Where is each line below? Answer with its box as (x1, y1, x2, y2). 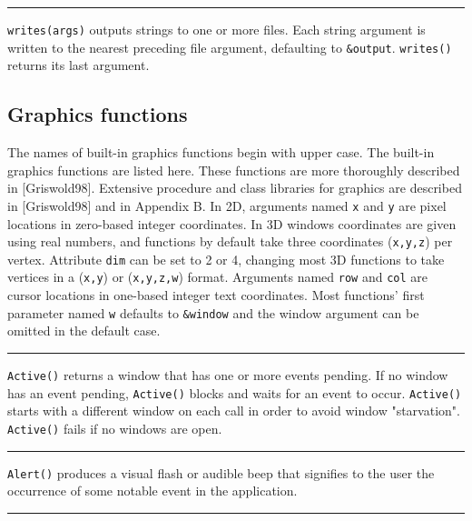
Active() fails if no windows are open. (7, 418, 222, 437)
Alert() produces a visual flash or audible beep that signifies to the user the (7, 463, 435, 482)
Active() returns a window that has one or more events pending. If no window (7, 365, 448, 384)
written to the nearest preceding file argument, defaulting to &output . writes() (7, 37, 452, 56)
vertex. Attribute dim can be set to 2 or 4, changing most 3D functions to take (7, 249, 445, 268)
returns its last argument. (7, 55, 150, 75)
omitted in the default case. (7, 321, 161, 340)
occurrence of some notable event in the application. (7, 481, 298, 500)
